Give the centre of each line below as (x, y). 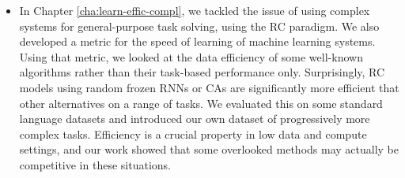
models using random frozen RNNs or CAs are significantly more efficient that (209, 87)
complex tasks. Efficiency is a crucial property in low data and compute (193, 133)
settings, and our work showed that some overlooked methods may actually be (209, 149)
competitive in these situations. (95, 164)
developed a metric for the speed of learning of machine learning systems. (197, 41)
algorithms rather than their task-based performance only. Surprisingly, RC (202, 72)
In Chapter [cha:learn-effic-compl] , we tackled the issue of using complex (195, 10)
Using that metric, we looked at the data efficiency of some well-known (191, 56)
